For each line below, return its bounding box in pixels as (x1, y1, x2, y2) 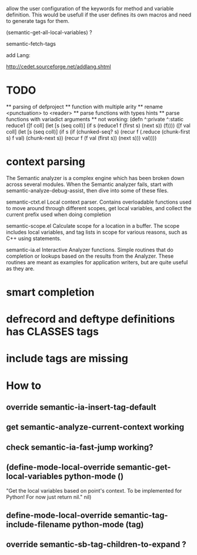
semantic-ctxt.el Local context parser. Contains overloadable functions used (6, 198, 192, 205)
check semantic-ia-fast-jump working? (6, 442, 153, 452)
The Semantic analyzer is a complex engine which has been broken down (6, 174, 185, 181)
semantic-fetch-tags (6, 41, 56, 47)
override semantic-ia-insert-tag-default (6, 403, 156, 413)
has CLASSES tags (6, 325, 99, 338)
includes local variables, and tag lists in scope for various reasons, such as (6, 228, 188, 235)
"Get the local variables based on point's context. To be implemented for (6, 487, 182, 494)
